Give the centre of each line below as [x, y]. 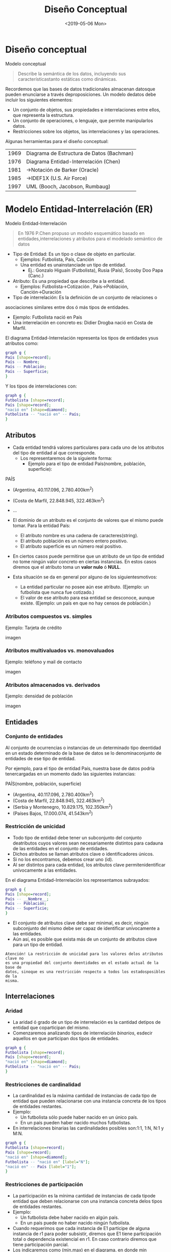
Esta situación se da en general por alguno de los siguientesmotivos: [85, 577]
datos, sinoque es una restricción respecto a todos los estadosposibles [86, 972]
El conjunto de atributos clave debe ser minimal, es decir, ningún [81, 923]
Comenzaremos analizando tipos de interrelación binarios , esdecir [82, 1033]
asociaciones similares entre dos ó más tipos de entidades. [67, 307]
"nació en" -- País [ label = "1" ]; [41, 1167]
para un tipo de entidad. [38, 945]
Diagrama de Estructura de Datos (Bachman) [80, 153]
